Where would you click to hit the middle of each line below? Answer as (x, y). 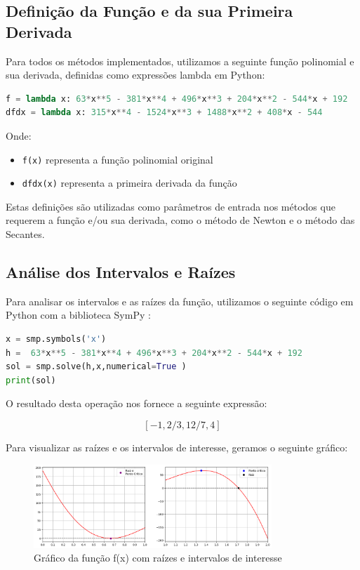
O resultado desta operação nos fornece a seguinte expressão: (136, 403)
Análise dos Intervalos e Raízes (121, 272)
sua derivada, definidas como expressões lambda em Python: (135, 75)
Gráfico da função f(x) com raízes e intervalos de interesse (158, 558)
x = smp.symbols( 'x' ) (56, 339)
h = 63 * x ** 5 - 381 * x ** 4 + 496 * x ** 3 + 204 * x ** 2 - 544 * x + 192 (154, 353)
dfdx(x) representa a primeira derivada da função (129, 183)
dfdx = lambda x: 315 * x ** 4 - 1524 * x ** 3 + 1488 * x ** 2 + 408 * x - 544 (164, 113)
